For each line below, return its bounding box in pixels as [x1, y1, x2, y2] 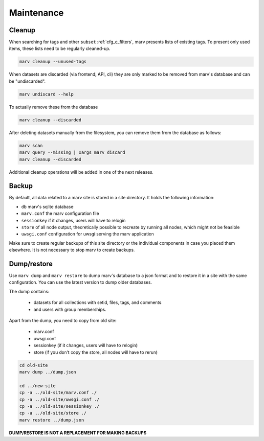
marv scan [19, 142, 43, 148]
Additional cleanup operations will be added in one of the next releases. [9, 169, 154, 175]
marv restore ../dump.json [19, 417, 84, 423]
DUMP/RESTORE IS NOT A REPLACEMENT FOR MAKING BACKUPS [9, 430, 147, 436]
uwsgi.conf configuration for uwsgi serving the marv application [21, 231, 154, 237]
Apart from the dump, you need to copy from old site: [9, 318, 117, 323]
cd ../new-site [19, 383, 56, 389]
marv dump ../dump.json [19, 369, 77, 374]
